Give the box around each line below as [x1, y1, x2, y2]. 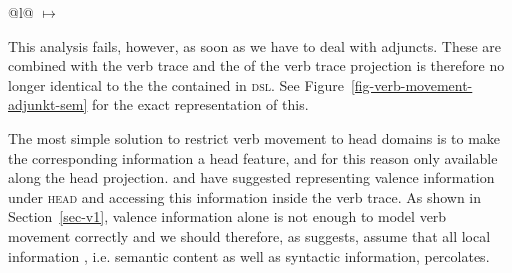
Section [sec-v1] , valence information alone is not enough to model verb [8, 206, 447, 227]
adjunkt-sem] [8, 94, 88, 115]
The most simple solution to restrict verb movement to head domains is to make [8, 127, 501, 148]
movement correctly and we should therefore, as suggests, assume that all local [8, 225, 491, 246]
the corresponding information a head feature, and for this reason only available [8, 147, 498, 168]
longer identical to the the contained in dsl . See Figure [8, 74, 344, 95]
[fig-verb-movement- [350, 74, 473, 95]
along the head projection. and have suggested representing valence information [8, 167, 495, 188]
